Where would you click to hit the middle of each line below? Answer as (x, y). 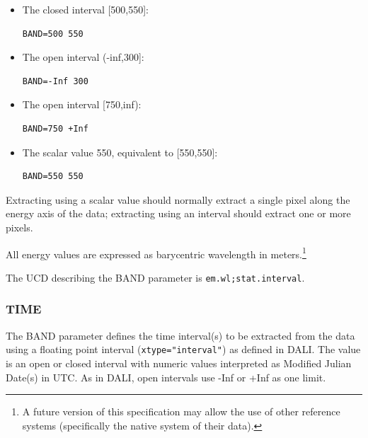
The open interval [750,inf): (82, 104)
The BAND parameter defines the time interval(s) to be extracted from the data (180, 335)
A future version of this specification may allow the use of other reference (181, 411)
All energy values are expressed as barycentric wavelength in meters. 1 (156, 253)
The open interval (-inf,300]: (83, 57)
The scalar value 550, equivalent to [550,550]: (120, 152)
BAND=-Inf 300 (55, 81)
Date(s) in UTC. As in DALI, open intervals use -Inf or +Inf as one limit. (166, 377)
